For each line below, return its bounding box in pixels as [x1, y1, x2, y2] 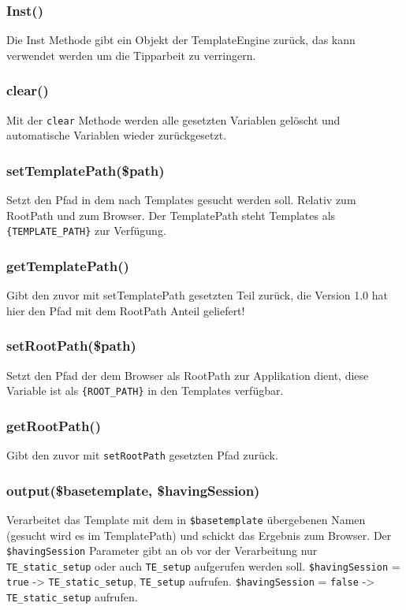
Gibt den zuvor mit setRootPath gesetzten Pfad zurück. [6, 447, 278, 463]
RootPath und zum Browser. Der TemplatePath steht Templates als [6, 206, 336, 223]
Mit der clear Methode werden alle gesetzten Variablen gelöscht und [6, 111, 341, 128]
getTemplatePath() [6, 255, 129, 275]
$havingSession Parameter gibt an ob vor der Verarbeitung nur [6, 542, 318, 559]
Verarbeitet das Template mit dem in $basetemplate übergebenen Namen [6, 511, 366, 527]
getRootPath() [6, 415, 101, 435]
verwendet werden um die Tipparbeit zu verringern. [6, 46, 256, 63]
